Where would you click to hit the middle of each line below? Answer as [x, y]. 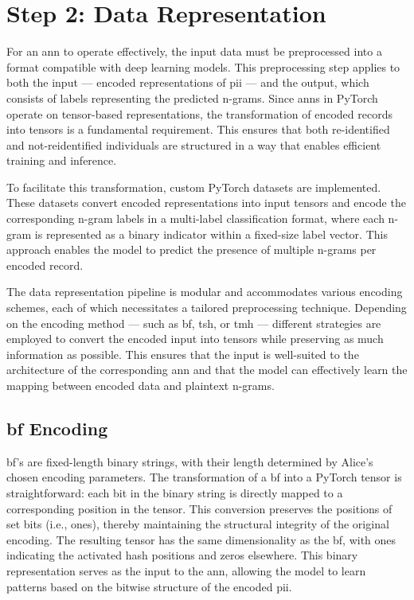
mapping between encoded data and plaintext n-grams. [141, 385]
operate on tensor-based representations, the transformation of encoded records [199, 113]
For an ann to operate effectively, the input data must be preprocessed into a [194, 51]
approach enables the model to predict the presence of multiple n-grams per [191, 249]
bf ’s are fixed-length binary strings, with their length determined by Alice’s [190, 461]
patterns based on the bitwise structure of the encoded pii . [149, 586]
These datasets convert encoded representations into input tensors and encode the [206, 203]
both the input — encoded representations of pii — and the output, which [188, 82]
